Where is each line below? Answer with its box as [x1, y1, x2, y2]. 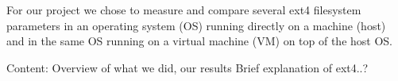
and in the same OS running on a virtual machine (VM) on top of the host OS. [6, 33, 392, 49]
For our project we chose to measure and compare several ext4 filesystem [6, 2, 361, 17]
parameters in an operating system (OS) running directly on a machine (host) [6, 17, 386, 33]
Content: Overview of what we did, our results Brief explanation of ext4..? [6, 59, 369, 75]
